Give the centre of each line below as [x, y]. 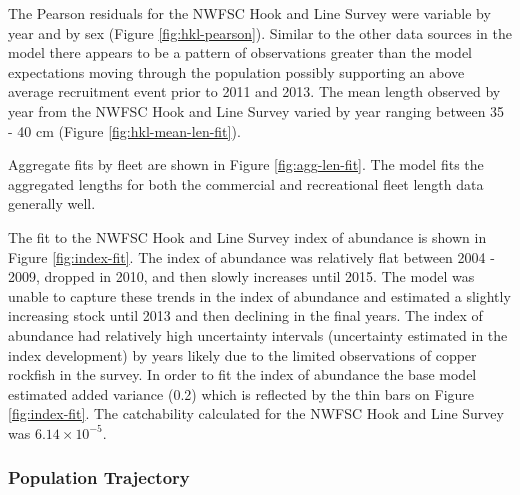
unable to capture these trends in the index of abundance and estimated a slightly [259, 295]
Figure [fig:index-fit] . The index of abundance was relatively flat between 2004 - [251, 256]
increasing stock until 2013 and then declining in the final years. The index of [245, 315]
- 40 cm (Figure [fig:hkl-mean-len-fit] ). [124, 130]
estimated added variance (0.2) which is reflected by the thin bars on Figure [241, 393]
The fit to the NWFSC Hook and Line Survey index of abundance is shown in [247, 236]
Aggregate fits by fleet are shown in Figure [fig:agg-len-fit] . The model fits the [246, 164]
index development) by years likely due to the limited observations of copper [242, 354]
